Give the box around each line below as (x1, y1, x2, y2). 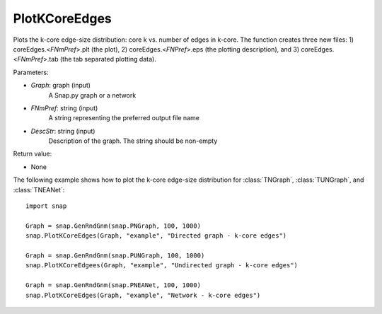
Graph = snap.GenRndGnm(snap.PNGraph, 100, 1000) (25, 221, 202, 230)
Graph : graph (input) (30, 81, 91, 90)
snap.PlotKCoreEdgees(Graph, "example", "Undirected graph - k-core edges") (25, 262, 299, 269)
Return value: (13, 149, 52, 158)
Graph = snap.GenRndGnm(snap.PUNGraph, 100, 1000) (25, 251, 205, 260)
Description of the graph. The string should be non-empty (48, 136, 218, 145)
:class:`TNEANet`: (13, 185, 65, 194)
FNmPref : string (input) (30, 103, 98, 112)
